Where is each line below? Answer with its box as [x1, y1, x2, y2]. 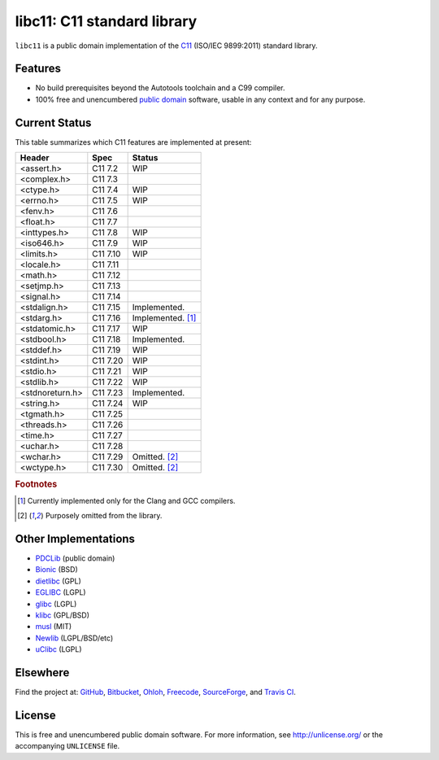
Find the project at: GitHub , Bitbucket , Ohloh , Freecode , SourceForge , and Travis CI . [15, 688, 297, 697]
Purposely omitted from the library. [45, 511, 163, 521]
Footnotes [15, 478, 58, 490]
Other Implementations [15, 532, 136, 545]
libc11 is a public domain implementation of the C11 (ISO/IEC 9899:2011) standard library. [15, 41, 318, 50]
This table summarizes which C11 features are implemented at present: [15, 137, 252, 146]
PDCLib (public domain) [35, 553, 115, 563]
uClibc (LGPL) [35, 644, 82, 654]
